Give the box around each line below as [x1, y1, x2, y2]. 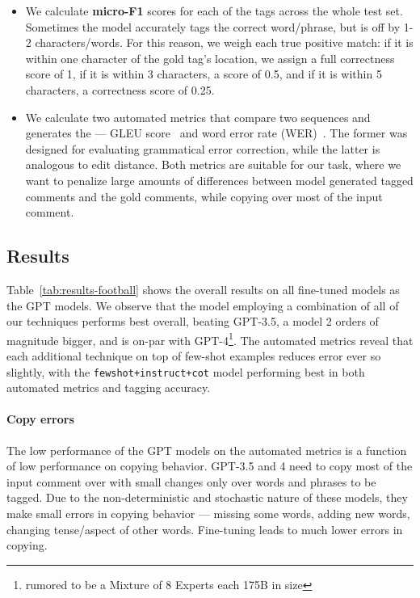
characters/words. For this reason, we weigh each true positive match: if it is [35, 34, 414, 51]
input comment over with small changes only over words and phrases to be [6, 473, 376, 490]
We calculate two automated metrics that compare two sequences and [25, 108, 371, 125]
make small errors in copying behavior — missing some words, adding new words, [6, 504, 410, 521]
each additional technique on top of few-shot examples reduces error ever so [6, 347, 381, 364]
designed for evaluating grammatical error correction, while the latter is [25, 140, 380, 157]
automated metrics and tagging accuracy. [6, 379, 211, 396]
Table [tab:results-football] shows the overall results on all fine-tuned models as [6, 280, 400, 297]
